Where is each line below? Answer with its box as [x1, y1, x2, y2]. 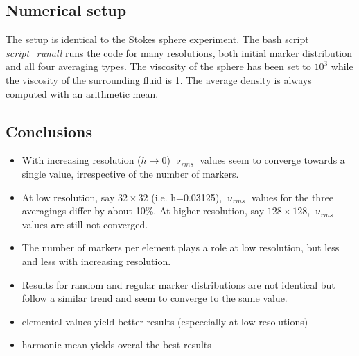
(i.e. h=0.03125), [151, 189, 222, 204]
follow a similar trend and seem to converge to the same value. [21, 291, 288, 305]
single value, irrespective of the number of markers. [21, 166, 239, 180]
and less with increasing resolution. [21, 253, 171, 268]
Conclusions [6, 120, 93, 142]
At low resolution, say [21, 189, 115, 204]
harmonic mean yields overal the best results [21, 337, 211, 352]
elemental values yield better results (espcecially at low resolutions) [21, 314, 308, 328]
